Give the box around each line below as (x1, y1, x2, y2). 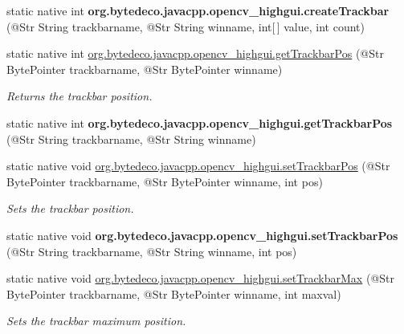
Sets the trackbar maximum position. (6, 312, 186, 329)
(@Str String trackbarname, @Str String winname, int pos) (6, 242, 297, 259)
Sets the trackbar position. (6, 200, 134, 217)
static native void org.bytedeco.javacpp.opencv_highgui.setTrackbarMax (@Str (6, 270, 394, 287)
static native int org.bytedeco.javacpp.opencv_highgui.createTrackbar (6, 2, 390, 18)
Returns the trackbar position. (6, 88, 153, 104)
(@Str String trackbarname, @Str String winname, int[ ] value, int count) (6, 18, 365, 35)
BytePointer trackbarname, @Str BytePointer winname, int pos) (6, 173, 323, 189)
